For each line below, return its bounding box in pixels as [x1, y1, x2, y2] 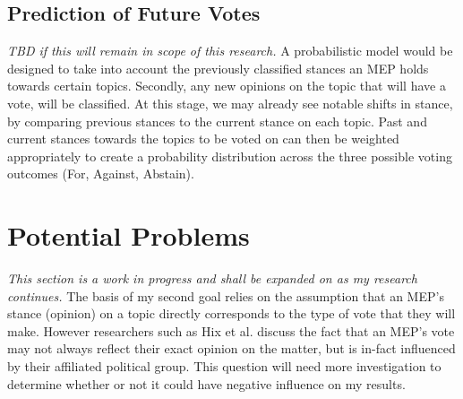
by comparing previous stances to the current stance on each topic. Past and [7, 111, 427, 130]
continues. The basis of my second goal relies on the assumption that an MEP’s [7, 286, 444, 305]
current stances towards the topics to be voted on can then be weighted [7, 129, 399, 148]
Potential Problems [7, 217, 250, 254]
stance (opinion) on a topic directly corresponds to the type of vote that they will [7, 304, 456, 323]
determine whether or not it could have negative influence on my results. [7, 374, 406, 393]
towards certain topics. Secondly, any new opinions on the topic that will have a [7, 76, 446, 95]
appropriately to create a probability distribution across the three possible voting [7, 146, 452, 165]
